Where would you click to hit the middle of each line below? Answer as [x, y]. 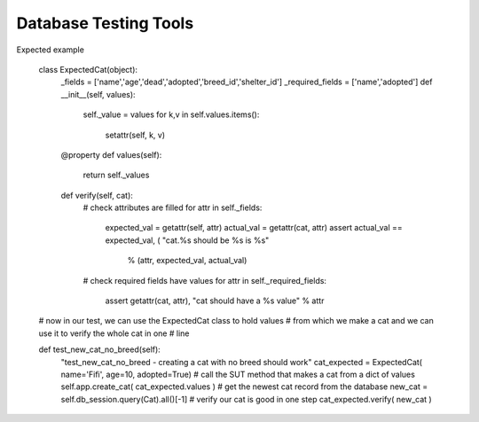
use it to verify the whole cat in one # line [114, 333]
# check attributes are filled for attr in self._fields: [173, 207]
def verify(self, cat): [97, 195]
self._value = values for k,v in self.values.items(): [171, 114]
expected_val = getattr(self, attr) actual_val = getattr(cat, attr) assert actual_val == [254, 228]
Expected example [50, 50]
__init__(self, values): [98, 94]
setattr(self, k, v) [135, 135]
